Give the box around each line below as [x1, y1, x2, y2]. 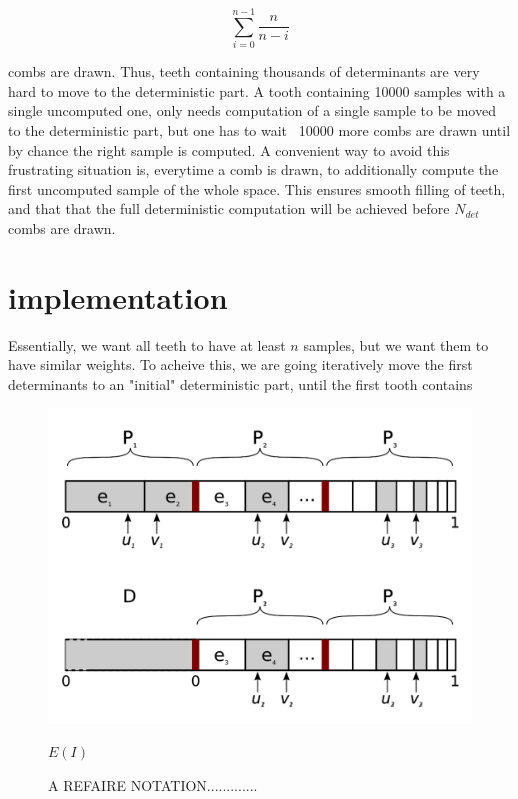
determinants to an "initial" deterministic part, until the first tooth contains [8, 373, 473, 394]
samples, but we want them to [303, 334, 489, 355]
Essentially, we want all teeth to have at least [8, 334, 286, 355]
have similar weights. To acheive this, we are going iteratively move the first [8, 354, 473, 375]
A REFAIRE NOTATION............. [48, 775, 258, 796]
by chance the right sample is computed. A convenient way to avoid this [8, 139, 450, 160]
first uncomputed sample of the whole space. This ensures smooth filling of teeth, [8, 178, 506, 199]
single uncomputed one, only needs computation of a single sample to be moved [8, 100, 496, 121]
